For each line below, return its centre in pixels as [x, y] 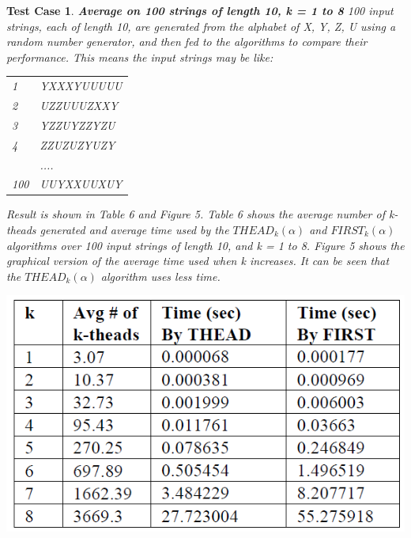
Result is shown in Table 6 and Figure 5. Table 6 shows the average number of [196, 214]
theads [21, 230]
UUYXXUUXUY [81, 184]
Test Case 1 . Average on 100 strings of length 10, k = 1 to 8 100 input [200, 10]
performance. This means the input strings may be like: [140, 57]
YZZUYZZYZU [77, 125]
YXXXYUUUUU [81, 86]
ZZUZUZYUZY [77, 144]
